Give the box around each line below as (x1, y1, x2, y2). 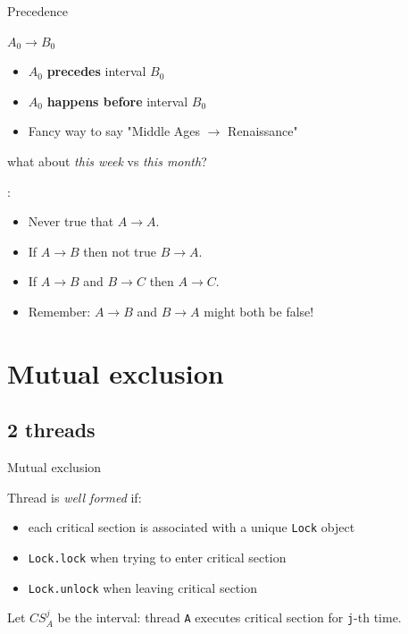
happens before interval (46, 91, 188, 110)
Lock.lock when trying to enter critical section (28, 547, 287, 566)
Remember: (28, 301, 91, 320)
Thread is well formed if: (7, 487, 142, 506)
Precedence (7, 2, 68, 20)
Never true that (28, 212, 114, 231)
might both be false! (204, 301, 314, 320)
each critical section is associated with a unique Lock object (28, 518, 355, 537)
